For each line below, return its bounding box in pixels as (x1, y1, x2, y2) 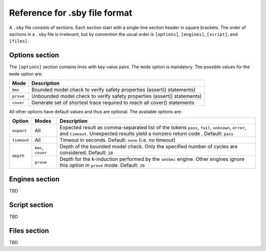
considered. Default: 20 (59, 149, 113, 156)
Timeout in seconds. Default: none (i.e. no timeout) (59, 137, 176, 143)
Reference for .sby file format (9, 7, 133, 18)
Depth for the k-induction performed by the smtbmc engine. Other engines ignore (59, 156, 245, 163)
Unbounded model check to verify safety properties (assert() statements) (31, 93, 202, 100)
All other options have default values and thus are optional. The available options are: (9, 109, 182, 115)
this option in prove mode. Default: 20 (59, 162, 145, 169)
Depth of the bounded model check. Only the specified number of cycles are (59, 143, 238, 150)
